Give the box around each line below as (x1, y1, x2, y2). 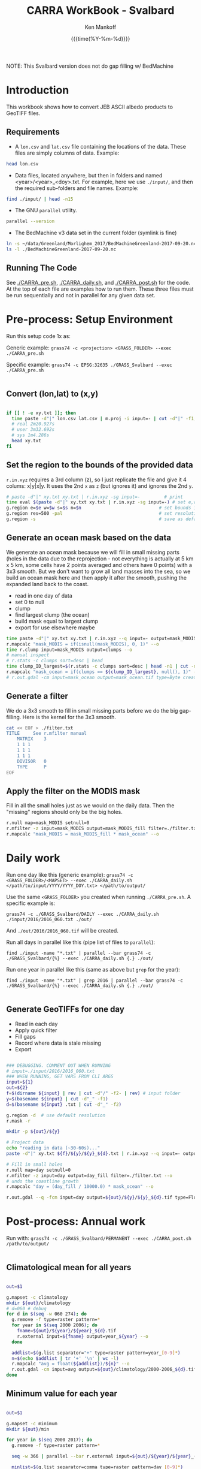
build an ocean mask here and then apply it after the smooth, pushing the (6, 574, 187, 581)
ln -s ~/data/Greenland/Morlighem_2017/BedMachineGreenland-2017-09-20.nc (6, 241, 197, 247)
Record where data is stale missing (14, 1039, 102, 1046)
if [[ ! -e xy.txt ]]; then (6, 410, 77, 416)
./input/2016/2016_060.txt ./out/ (6, 916, 93, 922)
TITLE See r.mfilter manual (6, 731, 87, 737)
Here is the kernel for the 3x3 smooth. (22, 713, 117, 720)
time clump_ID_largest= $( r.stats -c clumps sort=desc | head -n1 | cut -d (6, 663, 197, 669)
